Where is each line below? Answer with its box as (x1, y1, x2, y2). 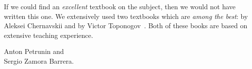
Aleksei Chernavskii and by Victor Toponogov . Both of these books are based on (4, 20, 248, 31)
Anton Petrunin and (4, 46, 64, 56)
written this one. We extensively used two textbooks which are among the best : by (4, 11, 248, 21)
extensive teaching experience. (4, 30, 93, 40)
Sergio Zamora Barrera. (4, 55, 74, 66)
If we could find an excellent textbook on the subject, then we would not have (4, 1, 236, 11)
